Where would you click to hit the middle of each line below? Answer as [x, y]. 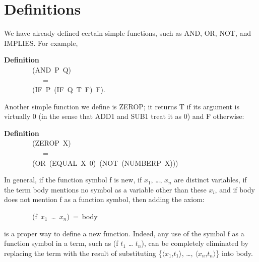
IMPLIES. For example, [41, 43]
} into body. [234, 253]
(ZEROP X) [51, 143]
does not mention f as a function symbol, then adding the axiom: [104, 199]
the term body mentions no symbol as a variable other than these [105, 189]
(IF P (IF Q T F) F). [69, 89]
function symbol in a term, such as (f [61, 243]
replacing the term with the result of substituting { [83, 253]
